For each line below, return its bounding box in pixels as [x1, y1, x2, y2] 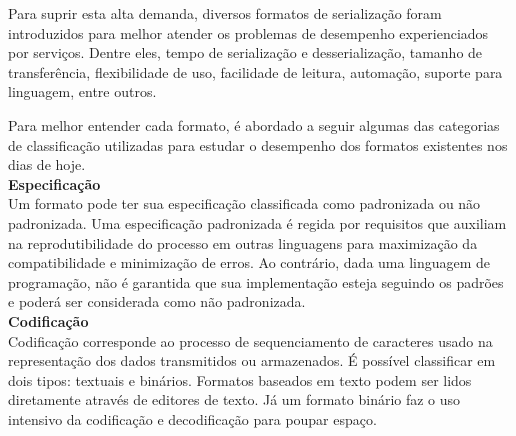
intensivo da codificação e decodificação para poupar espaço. [8, 408, 377, 429]
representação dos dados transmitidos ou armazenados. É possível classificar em [8, 350, 496, 371]
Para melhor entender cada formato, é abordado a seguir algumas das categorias [8, 114, 500, 135]
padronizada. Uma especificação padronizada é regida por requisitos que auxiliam [8, 212, 507, 233]
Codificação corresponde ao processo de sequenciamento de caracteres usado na [8, 330, 493, 351]
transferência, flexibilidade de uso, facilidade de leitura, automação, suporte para [8, 61, 503, 82]
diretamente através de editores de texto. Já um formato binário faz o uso [8, 389, 461, 410]
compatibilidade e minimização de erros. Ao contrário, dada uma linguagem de [8, 252, 491, 273]
